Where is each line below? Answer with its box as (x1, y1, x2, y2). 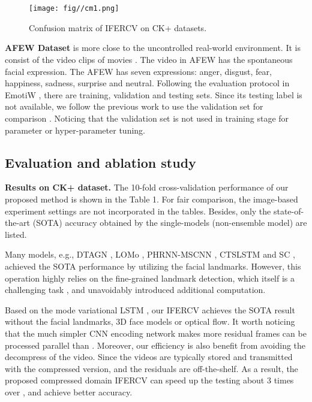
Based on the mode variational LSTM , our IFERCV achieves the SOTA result (5, 303, 295, 316)
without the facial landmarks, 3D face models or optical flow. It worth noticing (5, 315, 295, 328)
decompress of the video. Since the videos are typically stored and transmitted (5, 350, 293, 363)
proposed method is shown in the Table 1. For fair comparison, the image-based (5, 192, 298, 205)
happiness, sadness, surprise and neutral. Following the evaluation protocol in (5, 77, 290, 89)
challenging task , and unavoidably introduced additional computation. (5, 283, 266, 296)
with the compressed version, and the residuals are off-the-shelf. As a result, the (5, 362, 298, 374)
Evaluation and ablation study (5, 153, 196, 171)
